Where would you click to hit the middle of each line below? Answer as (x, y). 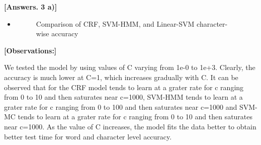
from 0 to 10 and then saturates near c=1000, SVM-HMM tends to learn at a (123, 97)
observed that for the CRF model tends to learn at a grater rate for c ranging (124, 87)
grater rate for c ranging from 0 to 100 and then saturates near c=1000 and (121, 106)
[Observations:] (30, 50)
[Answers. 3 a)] (31, 7)
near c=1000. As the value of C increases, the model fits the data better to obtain (130, 126)
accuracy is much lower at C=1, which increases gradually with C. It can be (121, 77)
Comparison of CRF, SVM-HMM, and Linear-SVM (115, 23)
